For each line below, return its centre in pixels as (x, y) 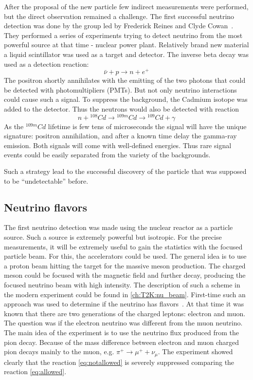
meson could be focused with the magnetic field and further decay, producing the (125, 275)
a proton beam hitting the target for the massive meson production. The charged (125, 265)
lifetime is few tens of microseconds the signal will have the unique (147, 126)
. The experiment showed (195, 351)
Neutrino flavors (46, 207)
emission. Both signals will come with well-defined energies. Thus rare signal (118, 145)
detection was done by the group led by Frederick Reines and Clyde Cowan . (119, 26)
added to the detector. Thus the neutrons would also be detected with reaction (121, 109)
